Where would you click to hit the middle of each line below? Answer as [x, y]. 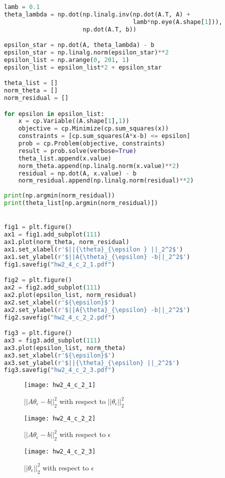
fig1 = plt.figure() [38, 227]
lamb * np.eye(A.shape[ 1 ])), [177, 22]
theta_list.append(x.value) [65, 158]
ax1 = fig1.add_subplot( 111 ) [52, 235]
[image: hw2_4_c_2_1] [60, 385]
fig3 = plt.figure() [38, 333]
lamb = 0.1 [22, 7]
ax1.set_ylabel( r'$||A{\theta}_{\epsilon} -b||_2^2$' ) [97, 257]
